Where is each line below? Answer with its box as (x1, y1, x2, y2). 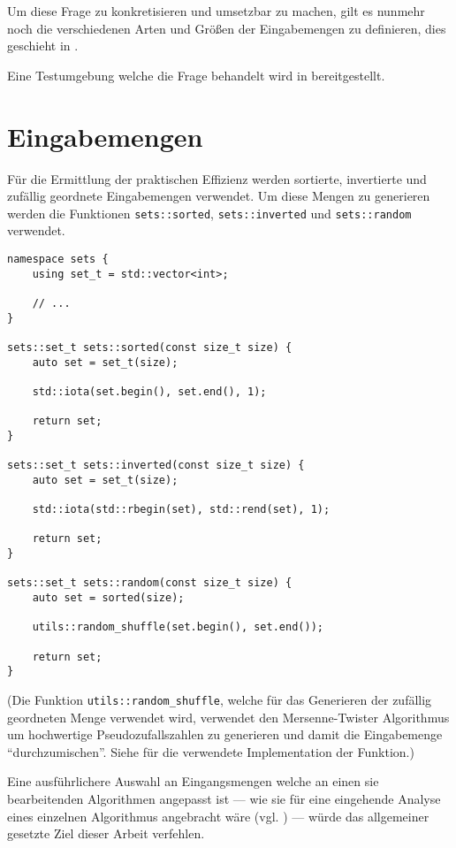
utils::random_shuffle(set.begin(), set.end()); (32, 621, 323, 634)
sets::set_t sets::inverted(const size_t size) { (7, 459, 305, 472)
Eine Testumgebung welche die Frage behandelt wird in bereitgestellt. (7, 65, 385, 84)
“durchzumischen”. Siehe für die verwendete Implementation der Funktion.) (7, 742, 414, 760)
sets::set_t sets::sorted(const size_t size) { (7, 340, 293, 354)
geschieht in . (7, 36, 79, 55)
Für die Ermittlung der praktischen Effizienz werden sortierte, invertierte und (7, 169, 427, 187)
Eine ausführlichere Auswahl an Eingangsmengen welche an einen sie (7, 772, 379, 791)
